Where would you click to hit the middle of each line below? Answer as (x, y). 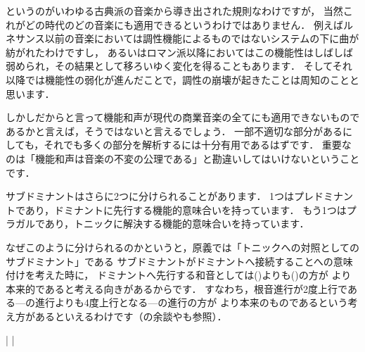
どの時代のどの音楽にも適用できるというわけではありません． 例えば (184, 24)
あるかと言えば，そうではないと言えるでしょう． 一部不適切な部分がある (174, 131)
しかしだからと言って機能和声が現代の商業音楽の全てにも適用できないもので (183, 117)
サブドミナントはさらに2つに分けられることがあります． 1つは (150, 196)
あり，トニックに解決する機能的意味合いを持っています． (177, 224)
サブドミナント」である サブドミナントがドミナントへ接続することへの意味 (179, 261)
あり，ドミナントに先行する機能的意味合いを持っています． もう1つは (186, 209)
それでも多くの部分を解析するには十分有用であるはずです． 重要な (198, 145)
